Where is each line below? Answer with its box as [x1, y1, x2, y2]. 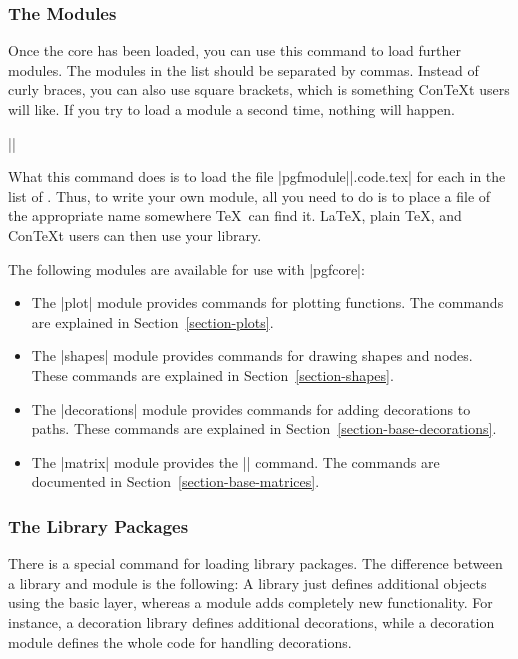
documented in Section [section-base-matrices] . [31, 471, 320, 492]
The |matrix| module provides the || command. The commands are [31, 451, 440, 472]
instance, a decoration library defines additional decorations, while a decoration [8, 611, 495, 632]
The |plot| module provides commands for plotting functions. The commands [31, 292, 504, 313]
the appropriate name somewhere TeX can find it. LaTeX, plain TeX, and [8, 205, 462, 226]
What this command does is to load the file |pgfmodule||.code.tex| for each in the [8, 166, 506, 187]
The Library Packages [8, 513, 189, 538]
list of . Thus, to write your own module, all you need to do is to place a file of [8, 185, 491, 206]
